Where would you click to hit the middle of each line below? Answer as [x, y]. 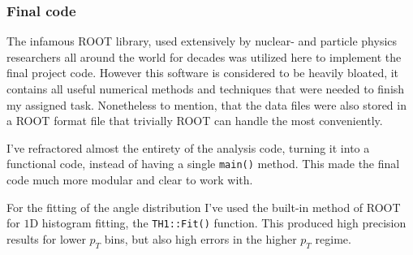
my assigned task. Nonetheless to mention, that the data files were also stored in [206, 104]
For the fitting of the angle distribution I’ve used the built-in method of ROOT [204, 207]
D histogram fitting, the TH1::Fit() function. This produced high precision [218, 223]
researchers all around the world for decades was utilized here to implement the [204, 56]
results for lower [46, 238]
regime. [333, 238]
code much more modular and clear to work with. [130, 180]
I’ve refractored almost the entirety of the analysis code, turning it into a [188, 147]
